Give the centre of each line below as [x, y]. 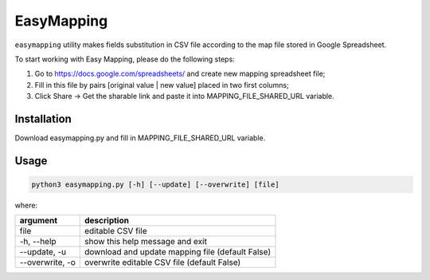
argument [39, 221]
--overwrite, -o [47, 262]
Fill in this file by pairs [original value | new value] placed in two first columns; [162, 85]
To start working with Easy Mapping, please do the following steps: [125, 59]
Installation [43, 118]
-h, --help [38, 242]
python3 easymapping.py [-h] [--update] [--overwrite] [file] [155, 185]
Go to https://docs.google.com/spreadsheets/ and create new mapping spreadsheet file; [180, 74]
